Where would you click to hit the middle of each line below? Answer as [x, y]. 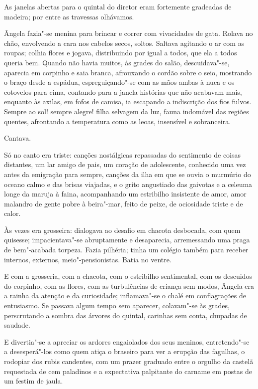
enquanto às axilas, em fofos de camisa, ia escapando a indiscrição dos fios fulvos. [128, 101]
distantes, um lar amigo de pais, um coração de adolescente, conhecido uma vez [125, 164]
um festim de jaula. [34, 381]
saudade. [17, 325]
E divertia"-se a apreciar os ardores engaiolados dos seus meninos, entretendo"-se [127, 341]
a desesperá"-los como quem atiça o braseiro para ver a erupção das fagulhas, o [125, 351]
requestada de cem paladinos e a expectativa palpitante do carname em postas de [128, 371]
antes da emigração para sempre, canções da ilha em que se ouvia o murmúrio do [128, 174]
